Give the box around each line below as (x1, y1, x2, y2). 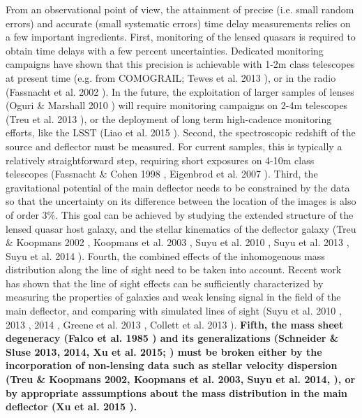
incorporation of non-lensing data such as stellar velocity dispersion (6, 358, 338, 373)
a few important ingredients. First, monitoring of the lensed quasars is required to (6, 29, 356, 44)
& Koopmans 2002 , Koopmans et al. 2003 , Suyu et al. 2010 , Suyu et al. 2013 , (6, 235, 349, 250)
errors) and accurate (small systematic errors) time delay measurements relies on (6, 15, 351, 30)
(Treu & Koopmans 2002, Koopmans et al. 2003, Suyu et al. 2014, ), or (6, 372, 356, 387)
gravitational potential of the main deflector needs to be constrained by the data (6, 180, 350, 194)
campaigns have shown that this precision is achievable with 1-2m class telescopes (6, 57, 355, 71)
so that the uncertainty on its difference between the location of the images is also (6, 194, 356, 208)
